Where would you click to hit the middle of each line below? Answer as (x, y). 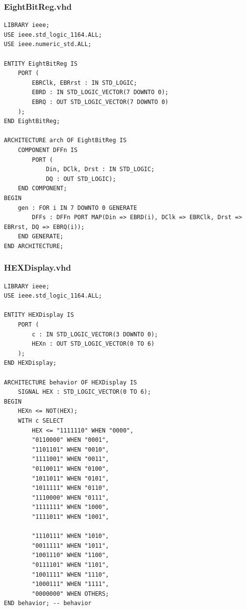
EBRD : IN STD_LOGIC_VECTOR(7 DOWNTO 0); (100, 92)
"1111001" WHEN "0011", (70, 459)
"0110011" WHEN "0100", (70, 469)
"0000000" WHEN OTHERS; (70, 594)
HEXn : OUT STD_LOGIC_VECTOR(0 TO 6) (93, 344)
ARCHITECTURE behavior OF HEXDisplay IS (71, 382)
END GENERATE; (41, 237)
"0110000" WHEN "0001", (70, 440)
